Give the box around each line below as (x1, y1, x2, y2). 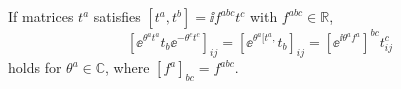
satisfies (93, 6, 141, 26)
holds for (8, 57, 62, 78)
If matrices (8, 6, 74, 26)
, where (105, 57, 150, 78)
